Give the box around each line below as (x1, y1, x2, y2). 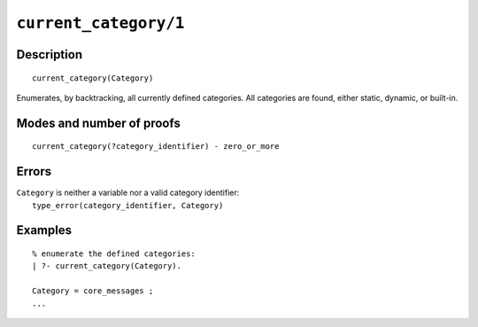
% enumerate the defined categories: (32, 249, 197, 259)
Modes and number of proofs (16, 115, 181, 130)
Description (16, 47, 83, 62)
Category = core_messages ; (32, 286, 154, 296)
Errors (16, 164, 52, 179)
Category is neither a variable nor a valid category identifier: (16, 187, 240, 199)
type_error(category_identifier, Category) (32, 200, 224, 210)
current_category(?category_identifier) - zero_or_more (32, 142, 280, 152)
